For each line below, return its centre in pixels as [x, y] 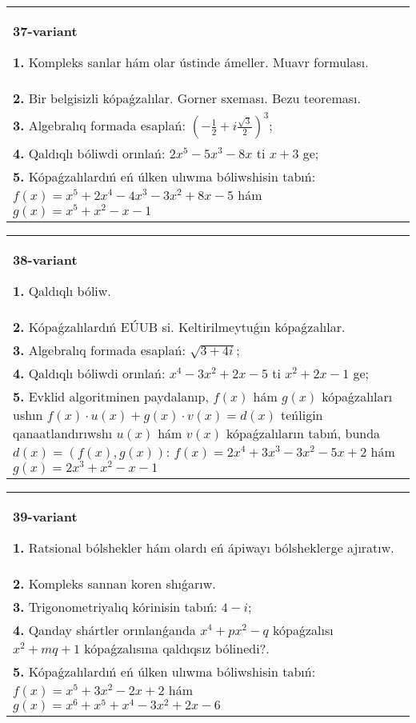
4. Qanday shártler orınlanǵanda [104, 629]
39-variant [45, 516]
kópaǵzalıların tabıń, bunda [303, 433]
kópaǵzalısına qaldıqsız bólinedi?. [177, 648]
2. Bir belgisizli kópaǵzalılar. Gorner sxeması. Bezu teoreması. [187, 98]
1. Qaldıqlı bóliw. [62, 290]
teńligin [302, 414]
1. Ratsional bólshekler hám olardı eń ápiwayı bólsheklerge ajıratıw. [204, 547]
